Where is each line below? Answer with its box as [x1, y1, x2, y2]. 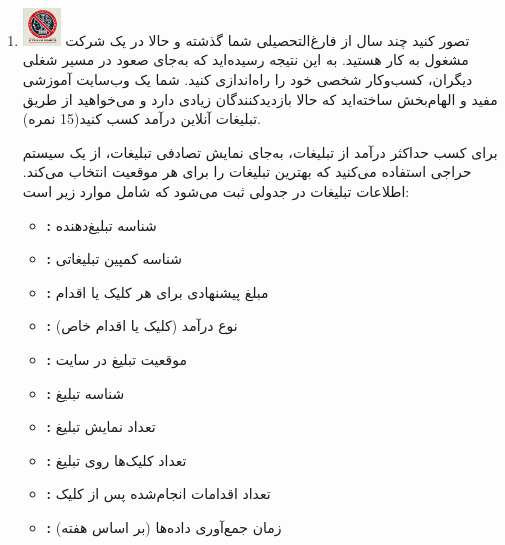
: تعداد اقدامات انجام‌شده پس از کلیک [46, 483, 271, 504]
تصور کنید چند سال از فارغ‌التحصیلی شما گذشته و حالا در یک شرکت [65, 29, 470, 50]
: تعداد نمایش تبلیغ [46, 416, 156, 437]
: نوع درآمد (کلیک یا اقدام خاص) [46, 315, 238, 336]
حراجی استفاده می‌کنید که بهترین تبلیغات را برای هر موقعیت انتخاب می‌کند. [22, 161, 472, 182]
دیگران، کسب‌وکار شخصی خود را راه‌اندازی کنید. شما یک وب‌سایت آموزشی [22, 68, 473, 89]
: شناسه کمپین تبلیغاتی [46, 248, 182, 269]
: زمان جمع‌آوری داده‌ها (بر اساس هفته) [46, 516, 282, 537]
